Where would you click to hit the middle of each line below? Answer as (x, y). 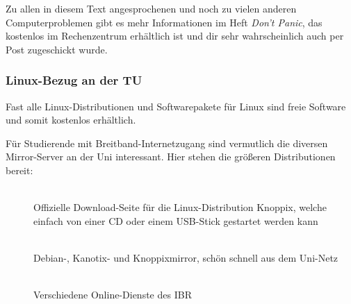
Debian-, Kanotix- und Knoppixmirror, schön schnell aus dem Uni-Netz (186, 257)
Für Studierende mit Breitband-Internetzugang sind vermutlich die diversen (167, 143)
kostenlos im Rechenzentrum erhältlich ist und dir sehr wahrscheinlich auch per (175, 36)
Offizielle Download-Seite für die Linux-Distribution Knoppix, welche (180, 207)
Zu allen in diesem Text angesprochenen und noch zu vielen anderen (151, 8)
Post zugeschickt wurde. (57, 49)
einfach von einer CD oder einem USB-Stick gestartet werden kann (176, 220)
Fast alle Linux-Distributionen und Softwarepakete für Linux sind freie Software (176, 106)
